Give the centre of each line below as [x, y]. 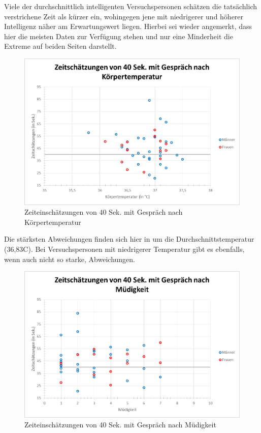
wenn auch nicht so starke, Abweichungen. [70, 259]
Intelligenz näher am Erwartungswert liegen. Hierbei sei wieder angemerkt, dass [128, 26]
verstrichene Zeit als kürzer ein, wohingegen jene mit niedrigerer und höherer [124, 16]
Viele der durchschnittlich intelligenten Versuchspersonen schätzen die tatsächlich [130, 6]
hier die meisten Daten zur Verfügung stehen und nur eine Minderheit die [119, 36]
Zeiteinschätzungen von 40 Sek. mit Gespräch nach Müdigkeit [120, 425]
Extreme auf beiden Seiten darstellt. [60, 46]
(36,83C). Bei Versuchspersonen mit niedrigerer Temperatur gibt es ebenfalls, [124, 249]
